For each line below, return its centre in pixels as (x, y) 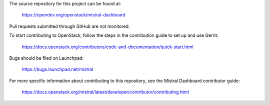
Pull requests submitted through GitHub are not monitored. (69, 26)
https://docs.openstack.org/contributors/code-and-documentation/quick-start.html (107, 47)
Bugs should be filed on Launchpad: (46, 58)
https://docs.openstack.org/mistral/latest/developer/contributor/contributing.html (105, 92)
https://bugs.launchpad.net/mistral (57, 69)
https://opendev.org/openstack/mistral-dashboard (74, 15)
